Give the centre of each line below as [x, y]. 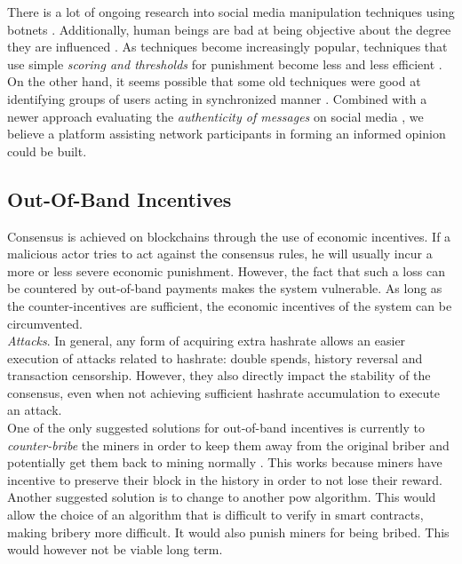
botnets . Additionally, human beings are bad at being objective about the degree [229, 29]
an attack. [35, 410]
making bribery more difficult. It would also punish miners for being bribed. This [228, 532]
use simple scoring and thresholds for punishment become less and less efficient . [225, 64]
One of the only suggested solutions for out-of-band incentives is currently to [216, 428]
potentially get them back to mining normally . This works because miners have [225, 462]
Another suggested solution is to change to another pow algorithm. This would [222, 497]
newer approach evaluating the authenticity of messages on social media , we [215, 116]
